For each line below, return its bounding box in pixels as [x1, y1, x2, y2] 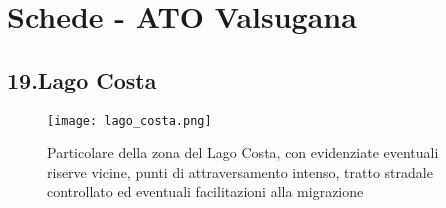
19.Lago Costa [7, 64, 157, 95]
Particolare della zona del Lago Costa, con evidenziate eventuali [47, 142, 439, 163]
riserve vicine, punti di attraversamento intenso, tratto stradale [47, 161, 433, 182]
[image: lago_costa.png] [47, 113, 212, 128]
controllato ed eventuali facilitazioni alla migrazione [47, 181, 364, 202]
